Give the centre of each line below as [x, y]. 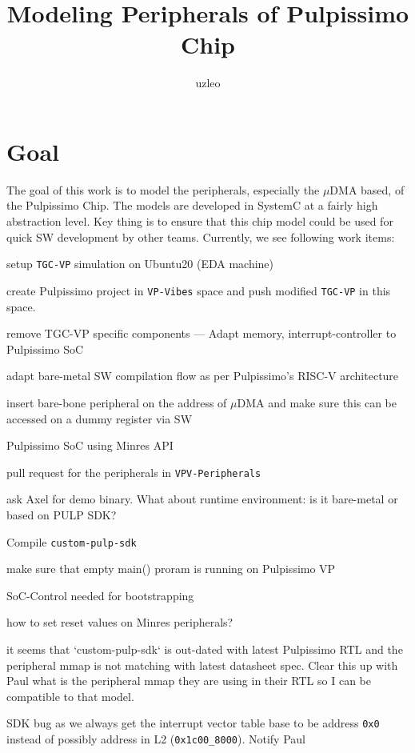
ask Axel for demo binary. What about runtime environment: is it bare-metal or [202, 499]
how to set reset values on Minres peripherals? [120, 622]
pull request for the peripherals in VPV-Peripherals [134, 472]
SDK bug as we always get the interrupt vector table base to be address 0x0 [193, 723]
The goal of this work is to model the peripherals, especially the [163, 189]
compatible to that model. [70, 696]
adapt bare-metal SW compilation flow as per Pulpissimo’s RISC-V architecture [203, 376]
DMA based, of [367, 189]
